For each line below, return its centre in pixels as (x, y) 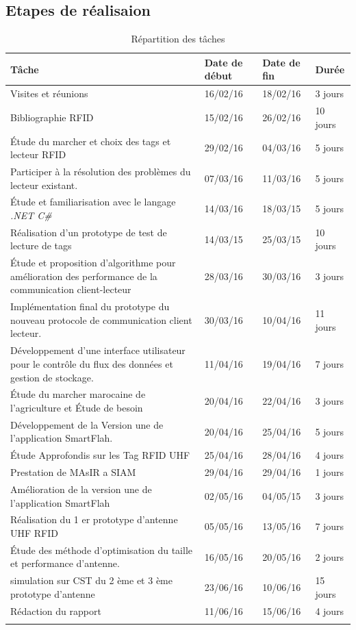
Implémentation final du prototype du (90, 306)
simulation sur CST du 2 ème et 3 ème (91, 580)
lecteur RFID (38, 154)
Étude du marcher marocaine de (78, 394)
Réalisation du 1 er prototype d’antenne (94, 519)
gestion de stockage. (52, 377)
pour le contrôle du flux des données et (92, 363)
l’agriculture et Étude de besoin (77, 407)
